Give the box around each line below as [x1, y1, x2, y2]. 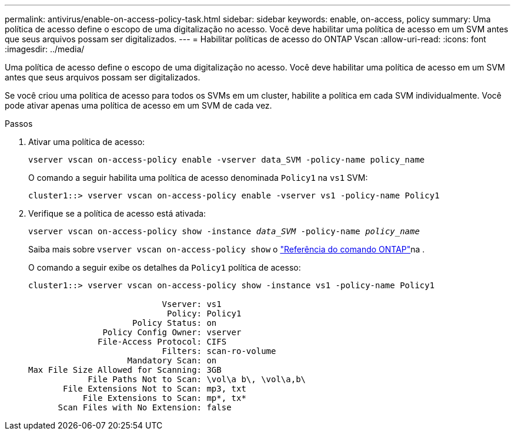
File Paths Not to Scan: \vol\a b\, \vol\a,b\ [88, 375, 306, 384]
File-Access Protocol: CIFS [98, 337, 227, 346]
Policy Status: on [132, 318, 217, 328]
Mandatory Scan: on [127, 356, 217, 365]
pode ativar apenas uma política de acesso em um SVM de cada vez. [5, 100, 272, 110]
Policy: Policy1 [167, 309, 242, 318]
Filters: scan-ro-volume [162, 346, 276, 356]
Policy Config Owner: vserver [102, 328, 242, 337]
